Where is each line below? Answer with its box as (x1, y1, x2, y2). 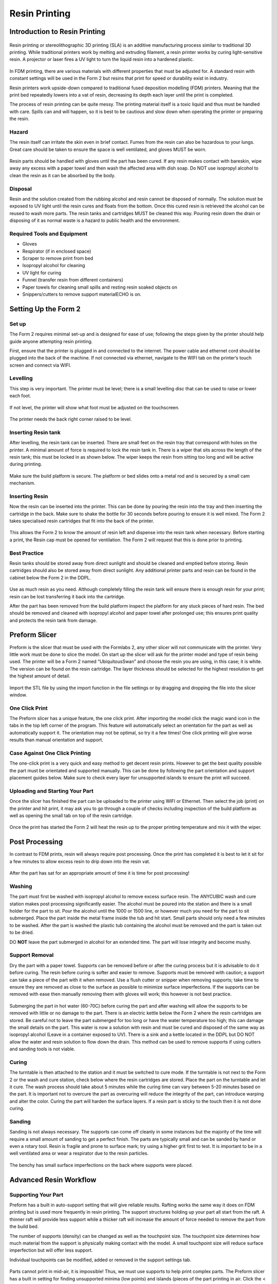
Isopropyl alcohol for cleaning (22, 262, 86, 269)
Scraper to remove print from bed (22, 255, 93, 261)
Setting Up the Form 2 (9, 305, 81, 313)
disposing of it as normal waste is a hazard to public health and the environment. (9, 217, 181, 223)
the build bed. (9, 1223, 39, 1230)
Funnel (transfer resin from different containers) (22, 277, 124, 283)
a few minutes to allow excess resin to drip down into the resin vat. (9, 858, 151, 864)
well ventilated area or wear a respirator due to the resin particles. (9, 1150, 149, 1157)
